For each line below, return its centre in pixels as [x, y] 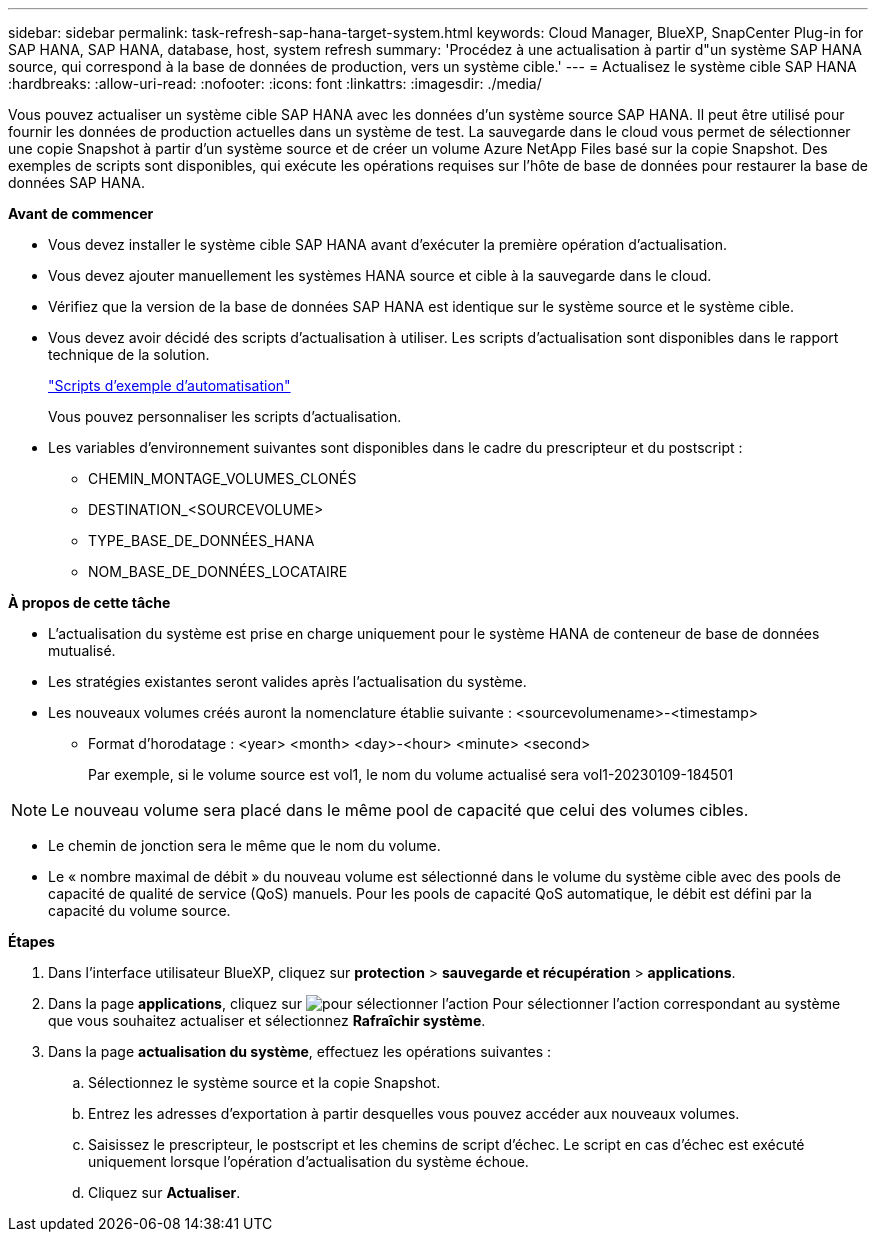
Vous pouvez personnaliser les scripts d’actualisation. [225, 416]
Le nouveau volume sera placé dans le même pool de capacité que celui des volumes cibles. [400, 810]
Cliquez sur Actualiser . [164, 1192]
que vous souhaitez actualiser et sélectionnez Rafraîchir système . [267, 1020]
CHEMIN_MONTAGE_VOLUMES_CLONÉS [222, 478]
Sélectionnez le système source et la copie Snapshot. [264, 1082]
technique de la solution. [129, 354]
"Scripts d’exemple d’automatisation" [169, 385]
